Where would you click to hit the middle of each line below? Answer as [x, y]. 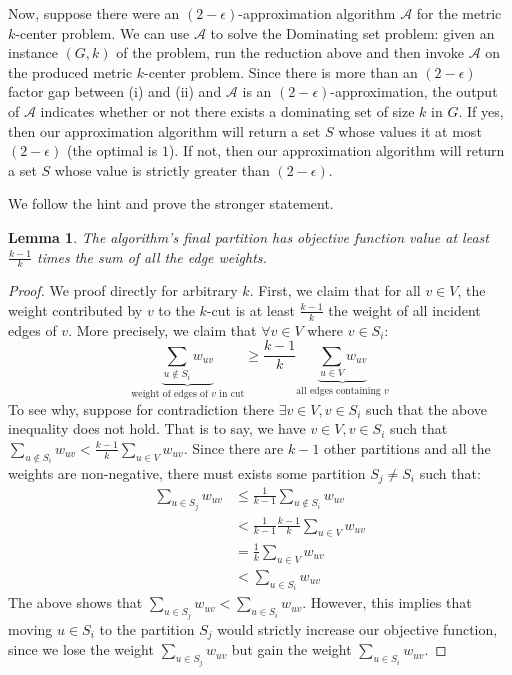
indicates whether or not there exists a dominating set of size [227, 110]
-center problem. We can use [102, 32]
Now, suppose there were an [94, 13]
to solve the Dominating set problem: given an [352, 32]
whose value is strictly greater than [162, 169]
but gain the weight [291, 649]
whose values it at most [410, 130]
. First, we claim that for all [335, 290]
